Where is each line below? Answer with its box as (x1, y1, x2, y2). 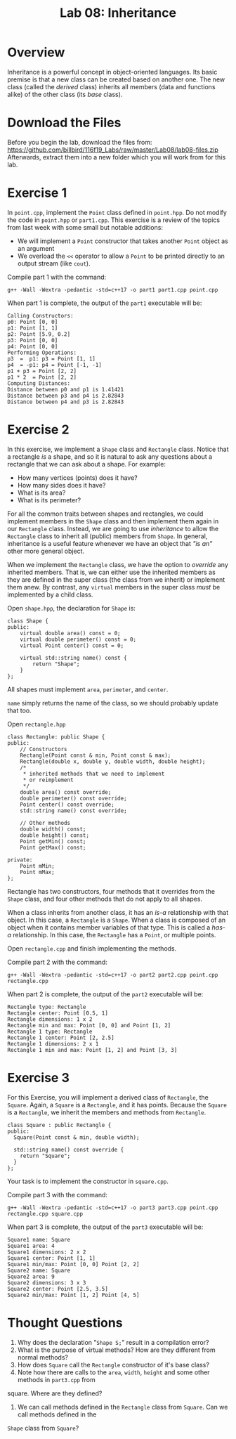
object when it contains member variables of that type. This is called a (7, 923, 211, 932)
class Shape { (7, 617, 49, 625)
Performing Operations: (7, 349, 77, 356)
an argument (17, 244, 55, 252)
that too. (7, 706, 32, 715)
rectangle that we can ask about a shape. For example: (7, 460, 166, 468)
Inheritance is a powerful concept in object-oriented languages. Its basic (7, 67, 218, 76)
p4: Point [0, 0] (7, 343, 58, 350)
